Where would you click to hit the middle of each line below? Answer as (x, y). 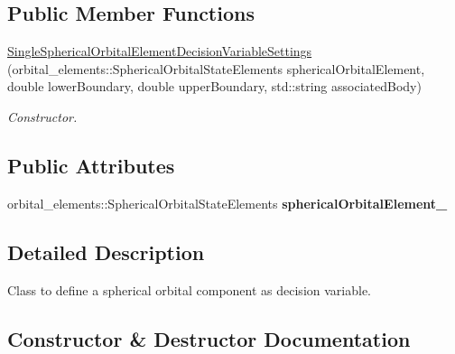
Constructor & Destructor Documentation (209, 338)
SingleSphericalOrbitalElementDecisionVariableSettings (160, 51)
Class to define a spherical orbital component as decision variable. (189, 289)
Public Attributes (91, 165)
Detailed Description (106, 252)
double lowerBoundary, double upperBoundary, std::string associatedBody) (214, 86)
